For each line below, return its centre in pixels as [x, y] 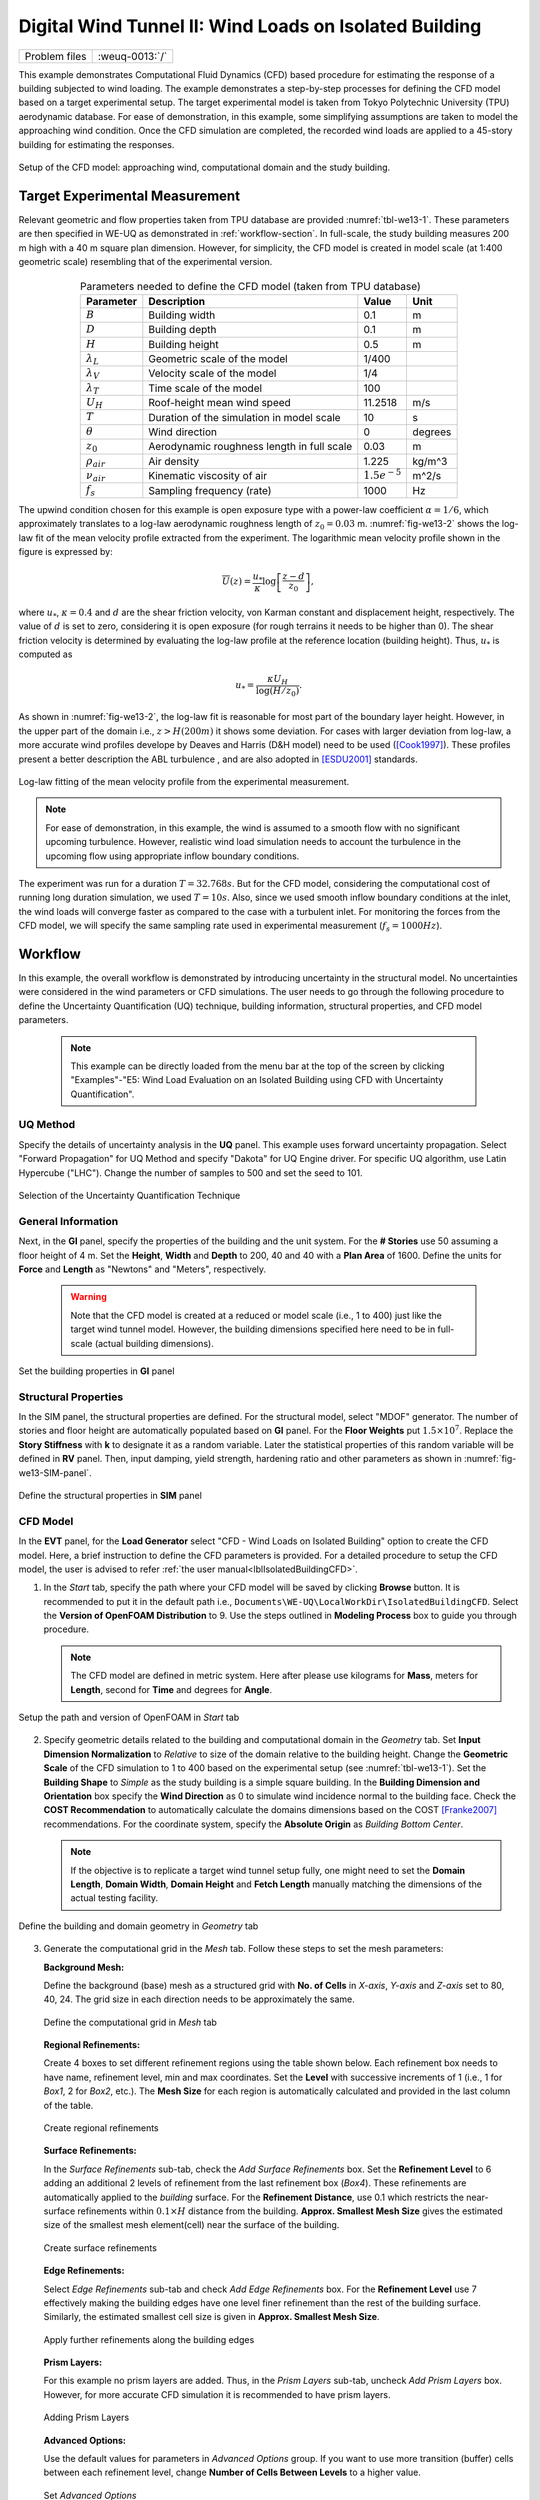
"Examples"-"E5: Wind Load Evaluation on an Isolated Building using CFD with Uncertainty [257, 1080]
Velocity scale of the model [212, 373]
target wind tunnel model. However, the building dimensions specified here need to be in [253, 1329]
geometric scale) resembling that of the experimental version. [145, 261]
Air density [174, 461]
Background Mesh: [84, 1967]
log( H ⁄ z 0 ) [277, 692]
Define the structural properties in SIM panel [110, 1495]
